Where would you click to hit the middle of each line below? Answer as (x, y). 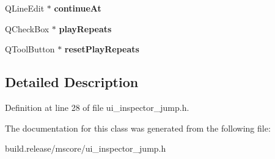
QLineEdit (25, 8)
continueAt (78, 8)
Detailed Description (72, 82)
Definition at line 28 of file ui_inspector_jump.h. (97, 107)
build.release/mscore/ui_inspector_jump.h (86, 148)
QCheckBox (27, 28)
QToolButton (30, 49)
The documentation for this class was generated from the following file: (138, 128)
